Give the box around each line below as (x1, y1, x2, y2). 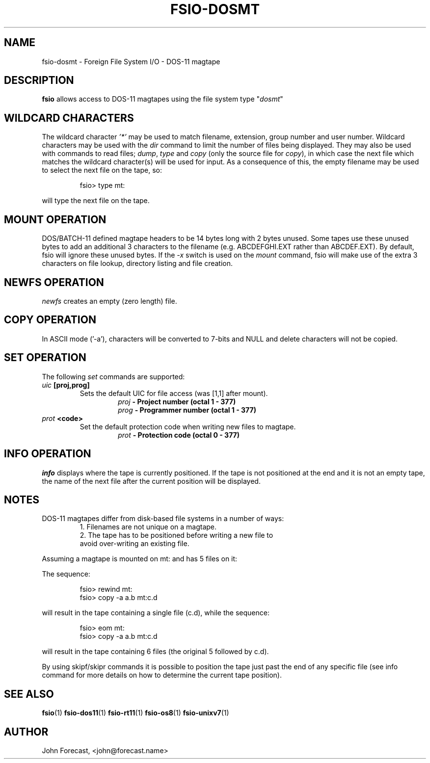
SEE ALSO (4, 687, 54, 700)
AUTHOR (4, 725, 49, 738)
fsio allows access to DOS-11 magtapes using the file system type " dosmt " (42, 95, 283, 104)
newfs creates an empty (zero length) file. (42, 296, 177, 305)
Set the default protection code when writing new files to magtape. (80, 422, 296, 431)
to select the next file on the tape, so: (42, 166, 162, 175)
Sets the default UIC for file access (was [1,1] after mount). (80, 389, 268, 397)
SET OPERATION (4, 351, 86, 364)
